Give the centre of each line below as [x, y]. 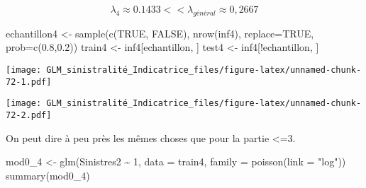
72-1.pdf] [29, 82]
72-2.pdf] [29, 115]
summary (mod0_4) [48, 175]
